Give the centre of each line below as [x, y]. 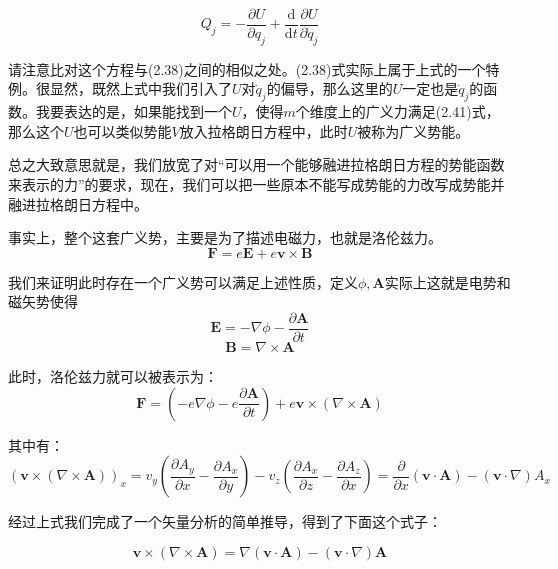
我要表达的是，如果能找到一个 [133, 111]
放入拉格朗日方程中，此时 [263, 130]
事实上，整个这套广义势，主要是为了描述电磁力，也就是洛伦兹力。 [225, 237]
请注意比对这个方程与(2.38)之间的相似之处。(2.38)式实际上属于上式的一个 [247, 68]
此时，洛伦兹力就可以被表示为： [113, 376]
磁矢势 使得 [43, 301]
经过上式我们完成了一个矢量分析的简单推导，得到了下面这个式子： [225, 521]
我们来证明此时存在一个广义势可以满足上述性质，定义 [183, 281]
